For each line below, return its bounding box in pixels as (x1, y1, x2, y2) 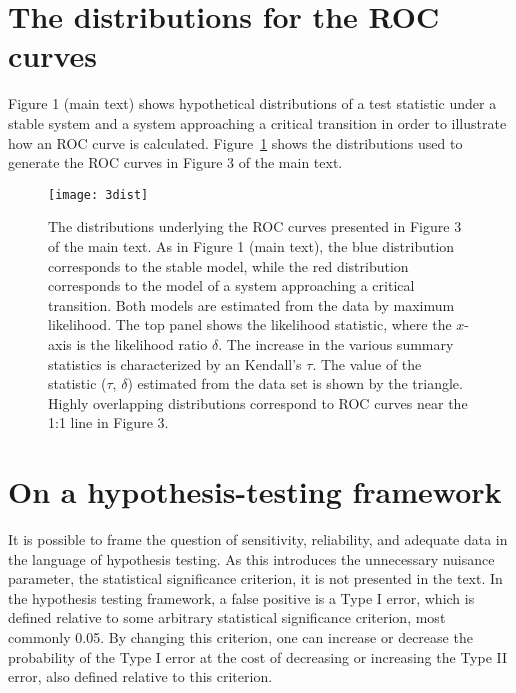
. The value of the (312, 353, 422, 374)
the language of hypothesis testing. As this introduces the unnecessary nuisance (8, 548, 495, 569)
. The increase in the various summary (218, 333, 454, 354)
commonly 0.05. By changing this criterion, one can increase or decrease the (8, 626, 473, 647)
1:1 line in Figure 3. (48, 412, 169, 433)
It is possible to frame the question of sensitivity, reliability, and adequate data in (8, 529, 508, 549)
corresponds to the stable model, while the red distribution (48, 255, 409, 276)
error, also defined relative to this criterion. (8, 666, 273, 687)
